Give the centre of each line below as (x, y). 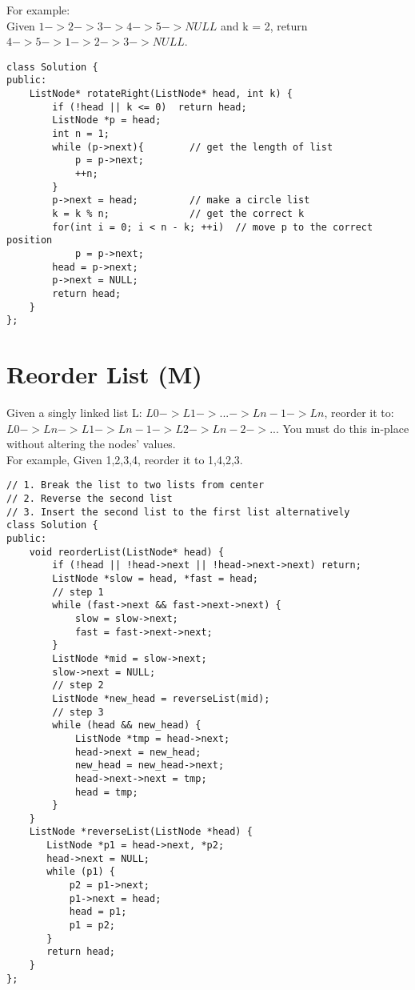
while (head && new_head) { (127, 725)
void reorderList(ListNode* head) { (127, 552)
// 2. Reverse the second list (90, 499)
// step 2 (78, 685)
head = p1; (98, 912)
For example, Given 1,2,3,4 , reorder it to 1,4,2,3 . (125, 459)
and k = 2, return (264, 25)
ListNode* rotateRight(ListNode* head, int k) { (161, 94)
